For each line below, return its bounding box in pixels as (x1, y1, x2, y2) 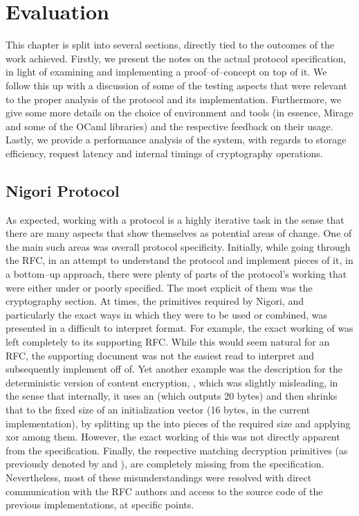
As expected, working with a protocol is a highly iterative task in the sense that (6, 212, 344, 226)
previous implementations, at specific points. (6, 497, 194, 512)
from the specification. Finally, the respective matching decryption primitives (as (6, 443, 348, 457)
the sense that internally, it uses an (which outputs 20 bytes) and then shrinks (6, 389, 338, 403)
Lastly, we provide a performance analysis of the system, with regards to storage (6, 132, 347, 147)
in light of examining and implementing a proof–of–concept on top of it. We (6, 64, 327, 79)
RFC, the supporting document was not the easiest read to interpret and (6, 348, 315, 362)
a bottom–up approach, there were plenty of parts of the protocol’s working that (6, 267, 347, 281)
